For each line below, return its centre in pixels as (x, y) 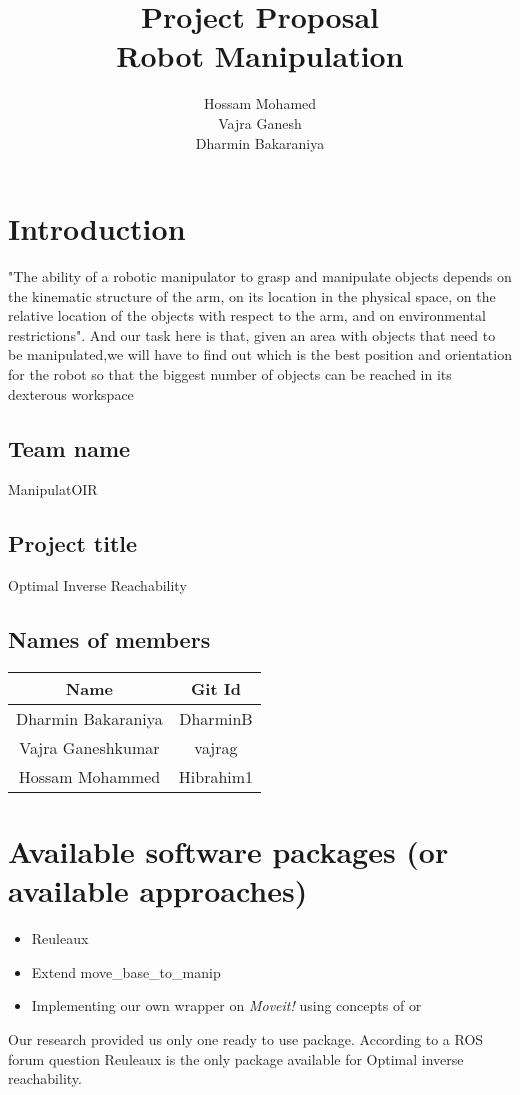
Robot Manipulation (260, 55)
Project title (73, 543)
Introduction (97, 228)
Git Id (215, 688)
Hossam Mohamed (260, 103)
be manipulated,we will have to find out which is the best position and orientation (260, 354)
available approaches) (158, 890)
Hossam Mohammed (89, 776)
